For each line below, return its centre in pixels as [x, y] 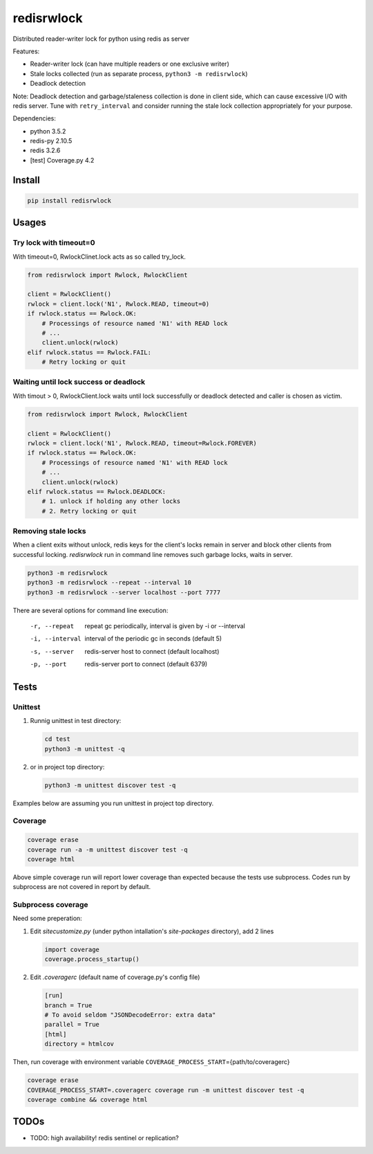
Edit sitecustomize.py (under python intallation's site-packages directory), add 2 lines [152, 931]
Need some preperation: [47, 918]
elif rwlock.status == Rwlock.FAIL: [89, 352]
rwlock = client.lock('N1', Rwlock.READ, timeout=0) [118, 304]
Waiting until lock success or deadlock [79, 382]
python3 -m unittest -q [85, 749]
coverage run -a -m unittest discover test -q [107, 850]
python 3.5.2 [48, 131]
